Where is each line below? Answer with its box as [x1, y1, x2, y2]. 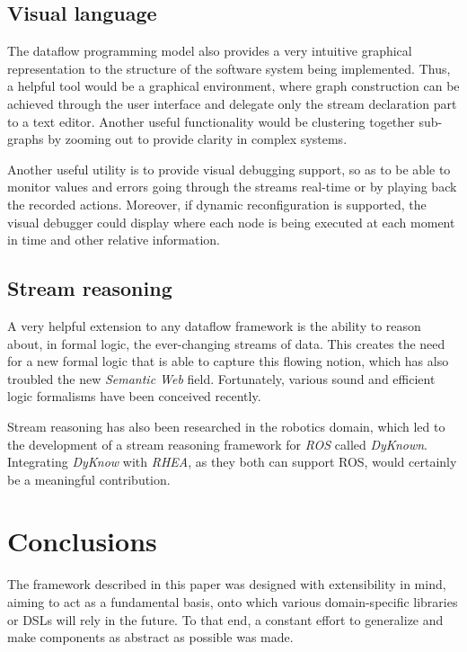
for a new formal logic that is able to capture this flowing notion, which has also [7, 352, 449, 371]
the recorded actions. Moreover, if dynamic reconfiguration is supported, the [7, 194, 427, 213]
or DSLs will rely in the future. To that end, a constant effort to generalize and [7, 610, 444, 629]
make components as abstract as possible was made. [7, 628, 294, 647]
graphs [7, 130, 44, 148]
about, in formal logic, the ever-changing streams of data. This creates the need [7, 334, 445, 353]
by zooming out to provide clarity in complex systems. [48, 130, 348, 148]
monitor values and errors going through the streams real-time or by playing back [7, 177, 457, 196]
